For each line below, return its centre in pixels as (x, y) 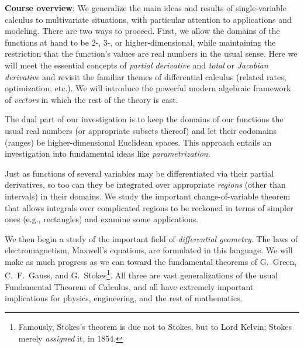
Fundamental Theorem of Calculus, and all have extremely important (129, 286)
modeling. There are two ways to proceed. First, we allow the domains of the (142, 31)
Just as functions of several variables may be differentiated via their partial (139, 173)
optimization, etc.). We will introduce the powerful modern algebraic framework (148, 88)
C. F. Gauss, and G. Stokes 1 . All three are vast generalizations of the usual (141, 274)
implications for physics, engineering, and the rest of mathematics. (124, 298)
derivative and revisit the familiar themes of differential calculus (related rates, (146, 76)
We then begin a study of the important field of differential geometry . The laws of (151, 238)
